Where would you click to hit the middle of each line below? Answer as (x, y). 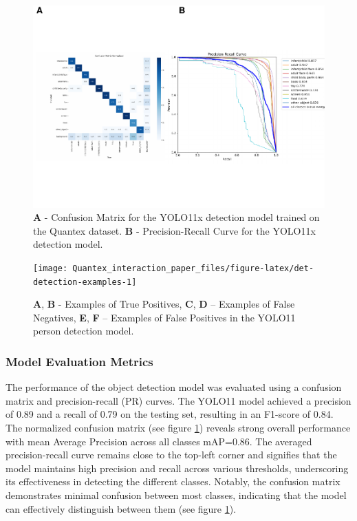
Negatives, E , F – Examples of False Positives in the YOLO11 (164, 317)
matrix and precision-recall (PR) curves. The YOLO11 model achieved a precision (178, 400)
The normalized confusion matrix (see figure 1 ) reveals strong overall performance (178, 427)
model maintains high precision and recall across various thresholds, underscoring (177, 468)
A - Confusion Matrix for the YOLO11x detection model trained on (176, 217)
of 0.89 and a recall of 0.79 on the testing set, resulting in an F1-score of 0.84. (170, 414)
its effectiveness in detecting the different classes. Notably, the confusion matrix (173, 481)
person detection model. (84, 331)
